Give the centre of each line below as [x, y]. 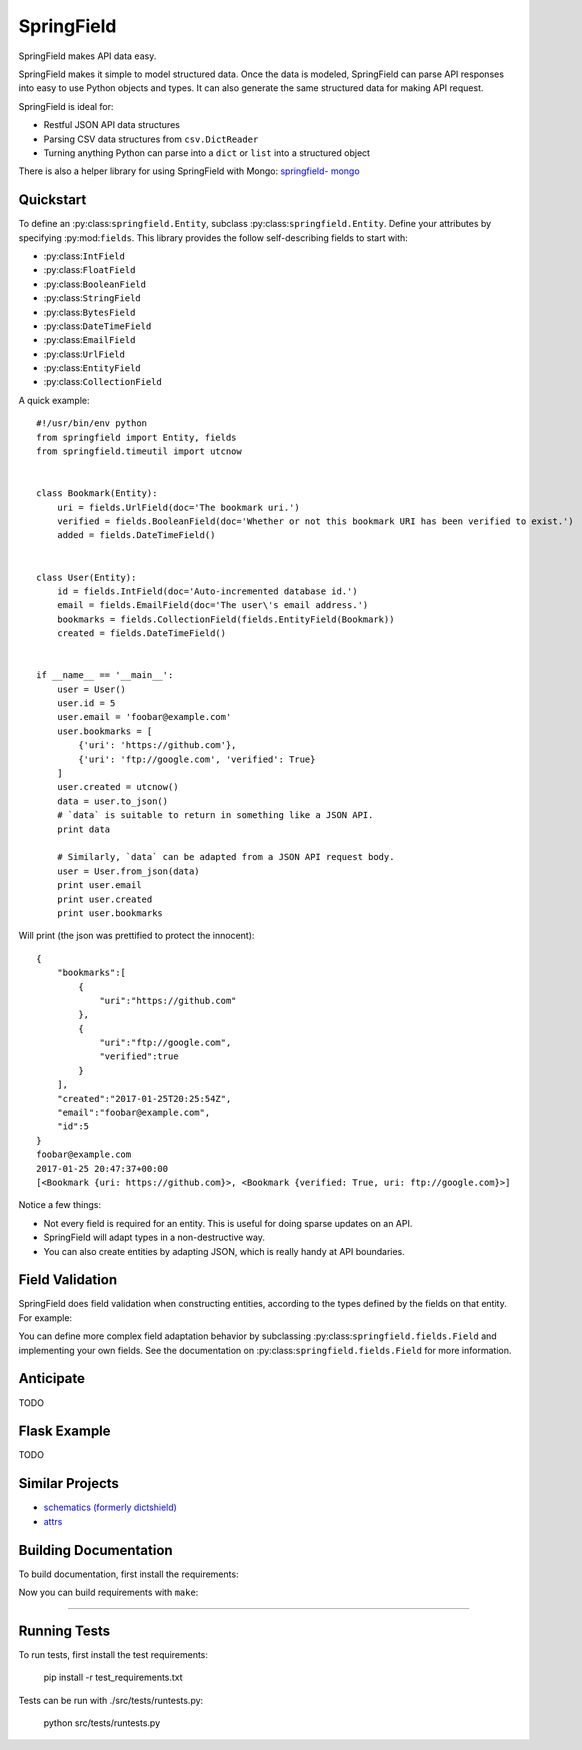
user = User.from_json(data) [128, 871]
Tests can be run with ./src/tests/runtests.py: [111, 1700]
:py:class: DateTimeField [97, 326]
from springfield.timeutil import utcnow [139, 451]
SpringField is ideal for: [66, 106]
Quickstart [52, 200]
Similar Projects [69, 1483]
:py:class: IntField [84, 256]
